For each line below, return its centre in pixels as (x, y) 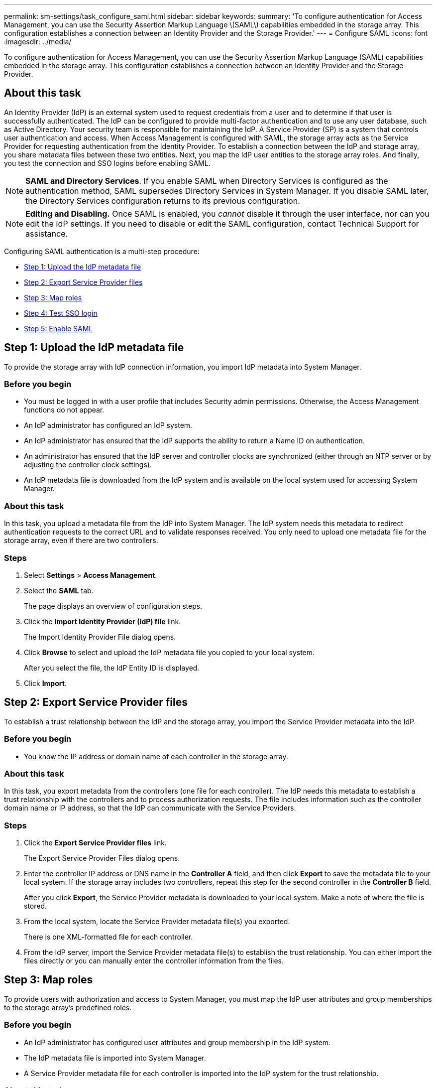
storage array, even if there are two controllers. (81, 541)
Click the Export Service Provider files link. (95, 843)
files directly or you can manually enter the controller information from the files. (154, 961)
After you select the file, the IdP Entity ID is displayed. (112, 668)
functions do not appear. (64, 410)
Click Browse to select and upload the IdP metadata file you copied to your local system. (169, 652)
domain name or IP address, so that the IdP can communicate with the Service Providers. (150, 808)
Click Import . (45, 683)
